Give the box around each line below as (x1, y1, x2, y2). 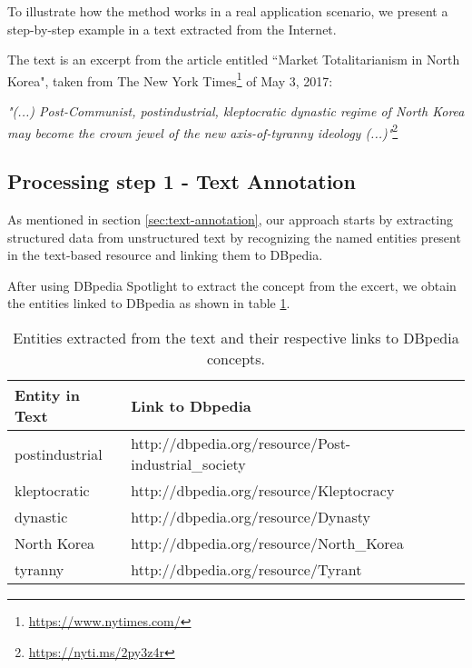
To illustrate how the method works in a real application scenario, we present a (7, 2, 448, 20)
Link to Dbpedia (131, 394, 251, 416)
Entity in (15, 384, 80, 406)
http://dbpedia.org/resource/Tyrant (131, 559, 362, 581)
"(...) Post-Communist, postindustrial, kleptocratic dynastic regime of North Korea (7, 102, 465, 121)
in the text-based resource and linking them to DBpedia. (7, 245, 323, 264)
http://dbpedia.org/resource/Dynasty (131, 506, 370, 528)
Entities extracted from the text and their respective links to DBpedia (13, 327, 459, 349)
